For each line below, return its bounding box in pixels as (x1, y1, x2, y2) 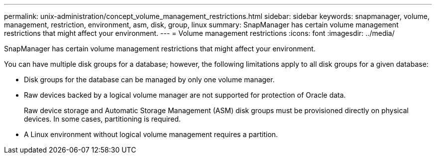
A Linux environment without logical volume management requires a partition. (24, 130, 278, 139)
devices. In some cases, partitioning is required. (24, 115, 181, 123)
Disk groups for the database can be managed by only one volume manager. (24, 75, 275, 84)
